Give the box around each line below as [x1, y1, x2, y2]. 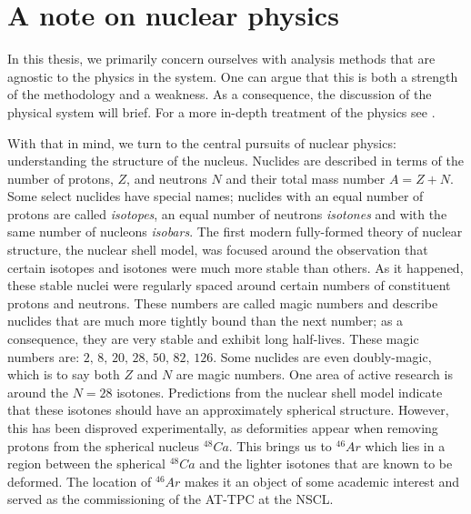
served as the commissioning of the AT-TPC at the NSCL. [7, 489, 334, 509]
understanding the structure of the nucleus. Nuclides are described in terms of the [7, 151, 464, 170]
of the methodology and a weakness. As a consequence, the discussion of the [7, 85, 432, 104]
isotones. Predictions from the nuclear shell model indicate [116, 382, 443, 401]
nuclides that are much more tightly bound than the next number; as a [7, 311, 404, 330]
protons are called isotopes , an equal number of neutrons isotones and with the [7, 204, 447, 223]
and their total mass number [225, 168, 386, 187]
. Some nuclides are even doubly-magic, [213, 347, 432, 366]
